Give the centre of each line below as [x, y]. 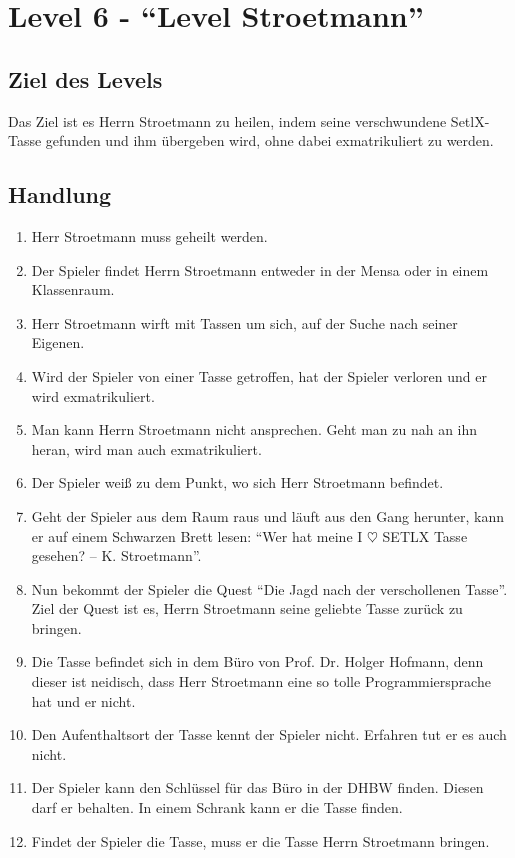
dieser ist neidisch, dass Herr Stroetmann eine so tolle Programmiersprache [261, 681]
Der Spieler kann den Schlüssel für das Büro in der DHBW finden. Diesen [257, 787]
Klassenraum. [73, 289]
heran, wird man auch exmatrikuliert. [146, 448]
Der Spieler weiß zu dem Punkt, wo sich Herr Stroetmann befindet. [237, 482]
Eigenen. [58, 342]
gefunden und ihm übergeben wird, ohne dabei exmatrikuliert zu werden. [269, 140]
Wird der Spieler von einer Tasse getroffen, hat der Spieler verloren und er [259, 375]
